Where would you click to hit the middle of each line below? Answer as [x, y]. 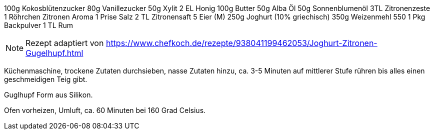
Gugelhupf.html [54, 53]
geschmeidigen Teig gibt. [46, 79]
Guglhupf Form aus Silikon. [48, 95]
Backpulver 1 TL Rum [39, 25]
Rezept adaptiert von [65, 43]
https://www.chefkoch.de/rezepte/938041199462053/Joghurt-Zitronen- [241, 43]
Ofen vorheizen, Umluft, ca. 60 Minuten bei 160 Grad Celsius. [105, 110]
